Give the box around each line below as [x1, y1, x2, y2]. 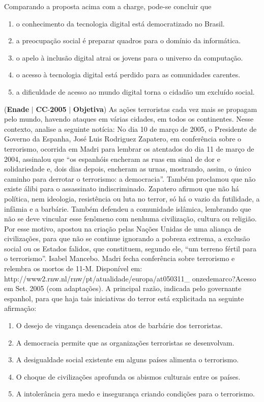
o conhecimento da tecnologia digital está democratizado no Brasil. [16, 18, 225, 28]
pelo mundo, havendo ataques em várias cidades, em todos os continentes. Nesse [4, 113, 254, 124]
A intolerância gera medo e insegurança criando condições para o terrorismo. [16, 388, 255, 399]
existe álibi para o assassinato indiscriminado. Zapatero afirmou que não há [4, 183, 239, 194]
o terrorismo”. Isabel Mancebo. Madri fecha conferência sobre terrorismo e [4, 253, 235, 264]
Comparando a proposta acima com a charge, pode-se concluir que [4, 1, 212, 11]
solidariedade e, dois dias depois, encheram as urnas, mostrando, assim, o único [4, 163, 251, 174]
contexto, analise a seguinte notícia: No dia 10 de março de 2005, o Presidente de [4, 123, 257, 134]
